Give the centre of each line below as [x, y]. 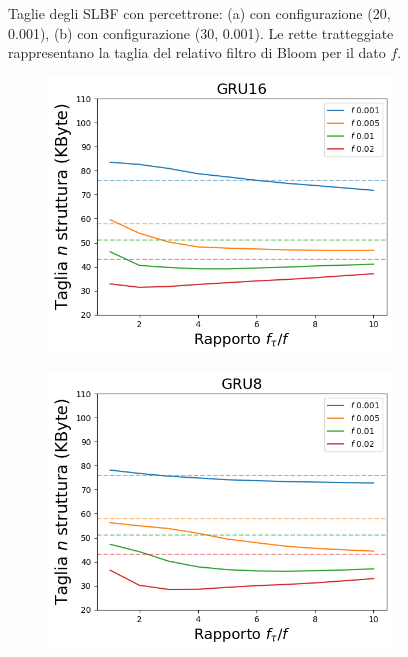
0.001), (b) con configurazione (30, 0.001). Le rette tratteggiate [201, 32]
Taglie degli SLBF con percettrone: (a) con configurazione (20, [199, 13]
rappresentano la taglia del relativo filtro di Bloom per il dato [197, 52]
